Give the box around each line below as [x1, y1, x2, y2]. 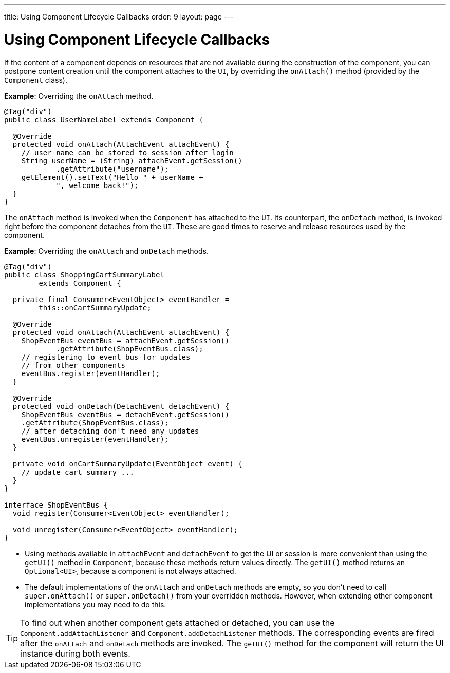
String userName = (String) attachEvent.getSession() [21, 156, 242, 165]
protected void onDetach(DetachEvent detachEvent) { [12, 402, 230, 410]
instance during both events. [20, 648, 130, 659]
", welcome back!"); [56, 181, 139, 190]
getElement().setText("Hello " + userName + [21, 173, 203, 181]
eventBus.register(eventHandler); [21, 369, 160, 378]
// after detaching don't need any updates [21, 426, 199, 435]
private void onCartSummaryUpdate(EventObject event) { [12, 459, 242, 468]
